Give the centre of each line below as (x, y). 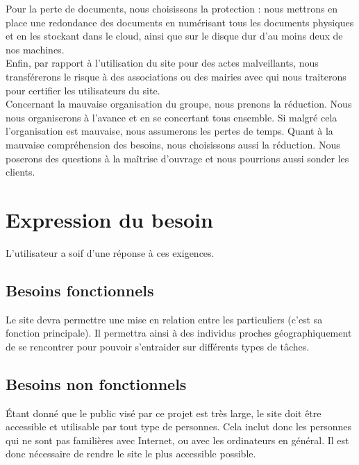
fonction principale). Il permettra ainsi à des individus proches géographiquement (179, 333)
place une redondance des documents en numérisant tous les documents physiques (180, 22)
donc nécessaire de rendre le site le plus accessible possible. (131, 454)
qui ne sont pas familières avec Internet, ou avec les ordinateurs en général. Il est (177, 440)
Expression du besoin (109, 219)
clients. (20, 172)
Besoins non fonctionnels (96, 383)
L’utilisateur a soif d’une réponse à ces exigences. (110, 252)
